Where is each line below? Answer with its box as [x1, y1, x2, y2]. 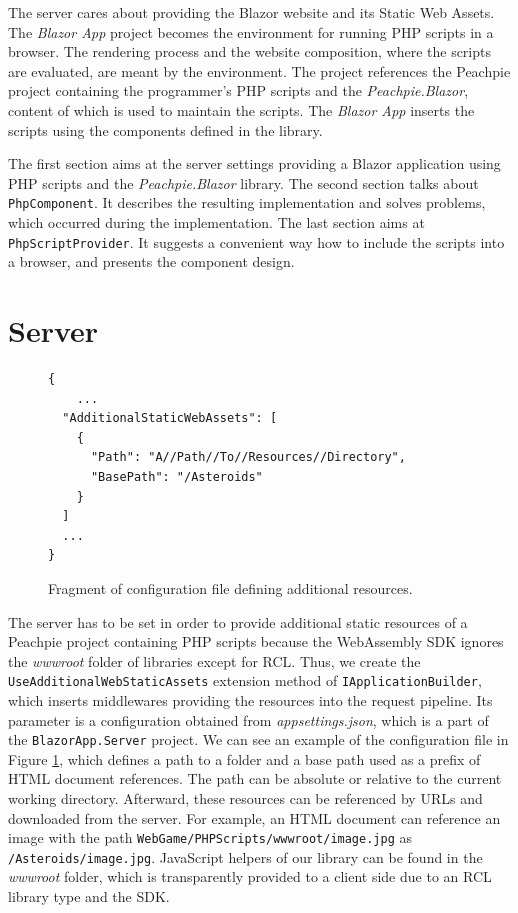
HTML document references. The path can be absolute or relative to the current [8, 768, 502, 789]
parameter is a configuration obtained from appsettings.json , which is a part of [8, 709, 489, 730]
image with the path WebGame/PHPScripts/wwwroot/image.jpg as [8, 827, 413, 848]
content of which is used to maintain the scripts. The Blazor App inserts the [8, 99, 475, 120]
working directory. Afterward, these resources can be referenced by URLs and [8, 787, 483, 808]
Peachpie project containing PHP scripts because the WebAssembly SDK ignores [8, 631, 504, 652]
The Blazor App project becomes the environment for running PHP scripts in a [8, 21, 494, 42]
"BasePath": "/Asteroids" [90, 469, 263, 484]
